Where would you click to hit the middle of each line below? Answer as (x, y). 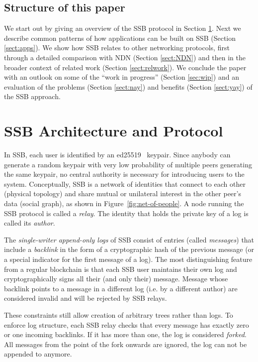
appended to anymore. (38, 354)
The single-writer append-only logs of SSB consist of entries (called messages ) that (129, 239)
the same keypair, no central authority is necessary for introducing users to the (124, 174)
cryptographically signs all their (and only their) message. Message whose (116, 279)
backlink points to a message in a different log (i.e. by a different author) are (121, 288)
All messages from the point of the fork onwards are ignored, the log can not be (126, 344)
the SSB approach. (32, 96)
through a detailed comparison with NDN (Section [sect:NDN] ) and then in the (125, 57)
